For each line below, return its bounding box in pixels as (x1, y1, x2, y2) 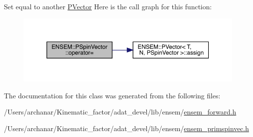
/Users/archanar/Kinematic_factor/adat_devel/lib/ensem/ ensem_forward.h (4, 107, 236, 117)
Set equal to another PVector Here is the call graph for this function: (4, 1, 212, 11)
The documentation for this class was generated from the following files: (4, 90, 221, 100)
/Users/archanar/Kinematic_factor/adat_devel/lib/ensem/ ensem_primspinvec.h (4, 123, 249, 133)
